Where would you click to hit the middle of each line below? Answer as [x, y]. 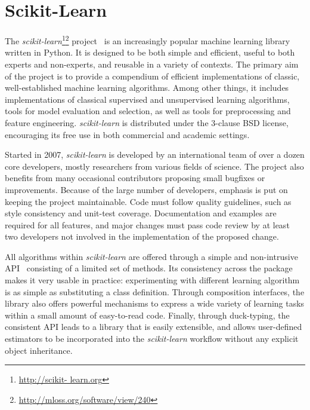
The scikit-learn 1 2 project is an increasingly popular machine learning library [148, 40]
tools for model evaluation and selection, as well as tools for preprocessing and [148, 111]
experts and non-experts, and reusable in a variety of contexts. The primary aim [152, 64]
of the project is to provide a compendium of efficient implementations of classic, [152, 76]
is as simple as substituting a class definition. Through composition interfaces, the [155, 291]
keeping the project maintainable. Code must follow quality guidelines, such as [148, 201]
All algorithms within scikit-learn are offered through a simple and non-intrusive [151, 256]
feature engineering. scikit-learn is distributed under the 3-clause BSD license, [147, 122]
